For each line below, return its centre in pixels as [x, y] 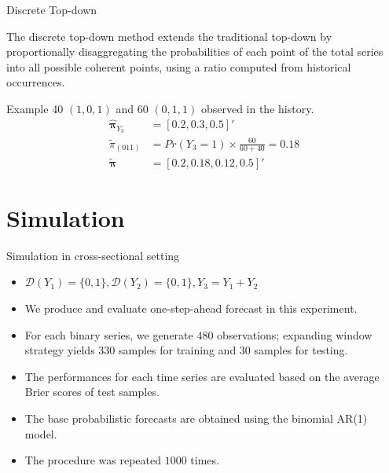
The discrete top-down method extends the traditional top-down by [169, 36]
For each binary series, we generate [109, 334]
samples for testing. [301, 350]
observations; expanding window [295, 334]
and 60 [132, 108]
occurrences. [36, 82]
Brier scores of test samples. [92, 392]
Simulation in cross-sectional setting [93, 255]
